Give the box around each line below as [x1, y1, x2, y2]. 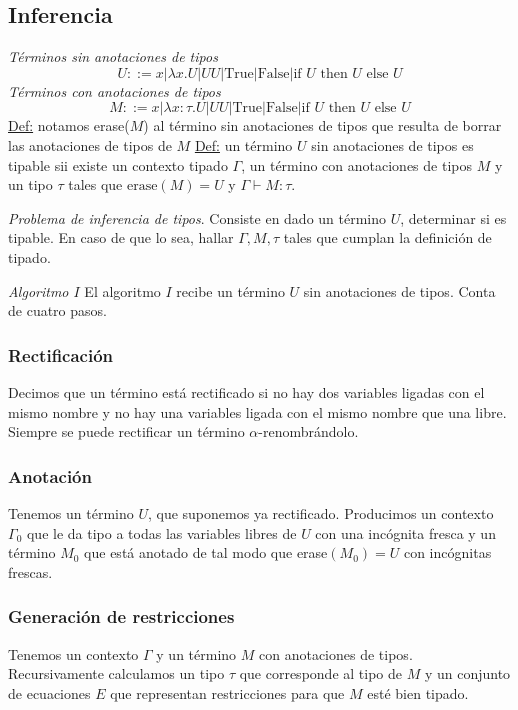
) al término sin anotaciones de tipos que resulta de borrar [143, 115, 502, 136]
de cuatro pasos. [8, 300, 107, 321]
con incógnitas [403, 542, 492, 563]
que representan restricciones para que [110, 682, 345, 703]
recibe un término [176, 280, 285, 301]
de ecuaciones [8, 682, 91, 703]
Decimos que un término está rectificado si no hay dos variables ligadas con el [8, 381, 485, 402]
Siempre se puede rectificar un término [8, 421, 245, 442]
